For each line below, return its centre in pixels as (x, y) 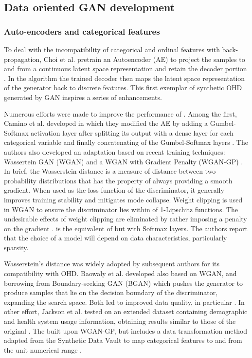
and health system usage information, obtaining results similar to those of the (120, 321)
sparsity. (16, 247)
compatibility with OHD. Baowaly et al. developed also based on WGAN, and (120, 273)
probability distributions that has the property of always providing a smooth (118, 180)
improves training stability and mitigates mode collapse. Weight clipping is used (123, 199)
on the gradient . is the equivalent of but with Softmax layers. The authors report (126, 228)
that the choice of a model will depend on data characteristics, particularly (116, 238)
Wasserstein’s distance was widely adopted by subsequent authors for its (112, 264)
